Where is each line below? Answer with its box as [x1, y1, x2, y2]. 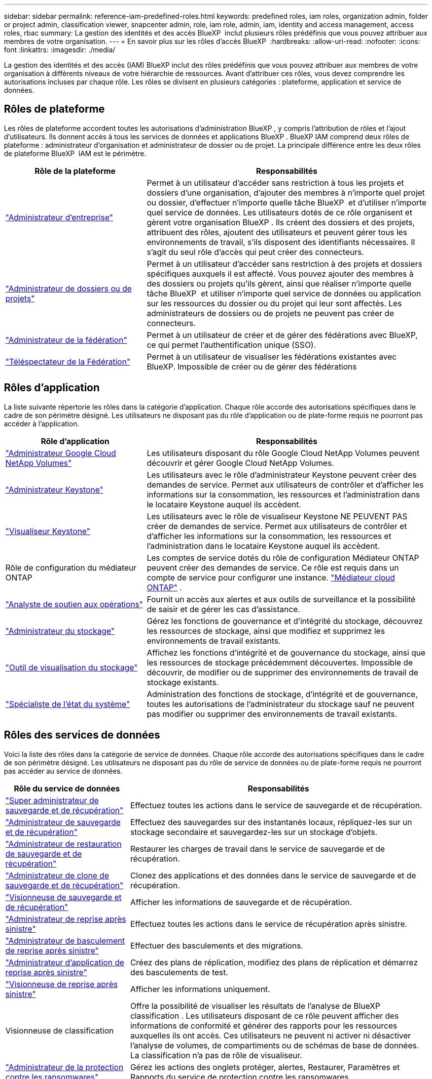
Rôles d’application [4, 381, 100, 394]
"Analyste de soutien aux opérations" [5, 599, 143, 609]
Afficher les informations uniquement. [130, 984, 270, 994]
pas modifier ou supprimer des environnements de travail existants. [146, 708, 397, 719]
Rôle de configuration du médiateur [5, 562, 137, 573]
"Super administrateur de [5, 795, 99, 805]
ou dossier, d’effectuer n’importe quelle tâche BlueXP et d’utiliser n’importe [146, 197, 427, 207]
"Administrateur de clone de [5, 870, 109, 880]
